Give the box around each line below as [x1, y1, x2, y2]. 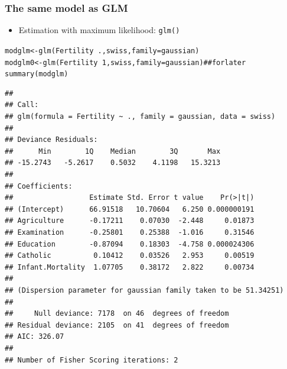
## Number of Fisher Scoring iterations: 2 [5, 355, 178, 364]
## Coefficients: [5, 182, 73, 190]
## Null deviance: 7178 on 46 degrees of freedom [5, 309, 229, 318]
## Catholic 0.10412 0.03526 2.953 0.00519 [5, 251, 255, 260]
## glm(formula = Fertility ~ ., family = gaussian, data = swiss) [5, 112, 276, 121]
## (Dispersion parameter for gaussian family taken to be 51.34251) [5, 286, 284, 294]
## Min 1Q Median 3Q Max [5, 147, 221, 156]
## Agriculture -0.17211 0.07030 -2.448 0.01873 [5, 216, 255, 225]
